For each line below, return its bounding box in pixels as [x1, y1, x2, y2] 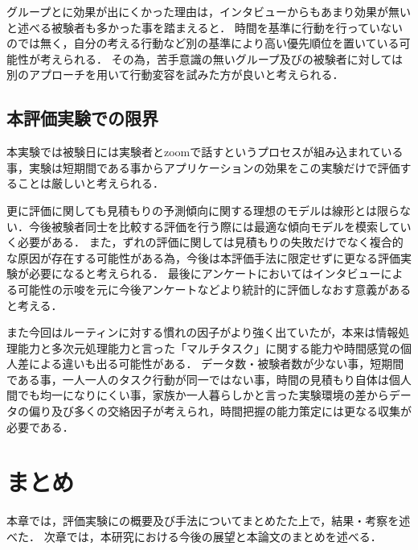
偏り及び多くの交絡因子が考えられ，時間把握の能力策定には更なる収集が [28, 403, 412, 420]
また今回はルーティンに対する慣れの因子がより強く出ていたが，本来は [6, 324, 376, 341]
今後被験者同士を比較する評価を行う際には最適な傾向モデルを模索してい [28, 217, 412, 234]
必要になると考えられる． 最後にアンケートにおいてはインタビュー [28, 265, 381, 282]
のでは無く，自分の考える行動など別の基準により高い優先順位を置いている [6, 35, 400, 52]
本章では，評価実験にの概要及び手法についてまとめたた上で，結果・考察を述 [6, 512, 411, 529]
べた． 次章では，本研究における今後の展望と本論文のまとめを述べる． [6, 527, 382, 544]
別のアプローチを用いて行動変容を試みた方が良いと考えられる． [6, 66, 344, 83]
